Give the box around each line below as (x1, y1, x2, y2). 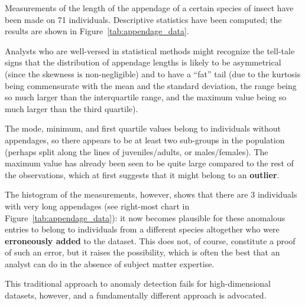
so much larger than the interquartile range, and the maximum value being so (5, 91, 287, 103)
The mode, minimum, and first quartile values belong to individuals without (5, 122, 281, 135)
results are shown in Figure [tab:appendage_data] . (5, 25, 189, 37)
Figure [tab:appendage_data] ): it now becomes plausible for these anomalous (5, 211, 285, 224)
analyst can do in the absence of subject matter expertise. (5, 257, 215, 270)
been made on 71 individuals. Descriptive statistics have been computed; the (5, 13, 282, 25)
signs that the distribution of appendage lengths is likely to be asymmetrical (5, 56, 281, 68)
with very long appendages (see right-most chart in (5, 199, 190, 212)
